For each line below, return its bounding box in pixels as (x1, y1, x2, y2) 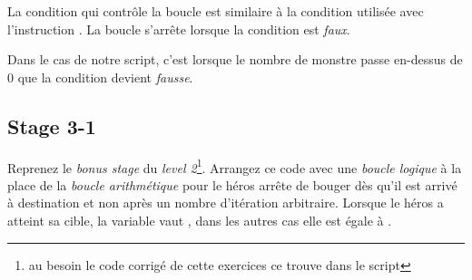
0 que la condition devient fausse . (7, 67, 193, 86)
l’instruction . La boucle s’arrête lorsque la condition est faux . (7, 19, 350, 38)
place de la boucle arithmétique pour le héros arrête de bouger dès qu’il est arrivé (7, 175, 457, 194)
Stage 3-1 (7, 111, 96, 140)
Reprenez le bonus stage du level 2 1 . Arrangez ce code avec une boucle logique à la (7, 155, 462, 177)
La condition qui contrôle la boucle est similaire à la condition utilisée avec (7, 2, 424, 20)
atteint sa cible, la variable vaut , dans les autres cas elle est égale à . (7, 211, 392, 230)
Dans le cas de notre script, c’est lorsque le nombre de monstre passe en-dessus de (7, 50, 463, 69)
